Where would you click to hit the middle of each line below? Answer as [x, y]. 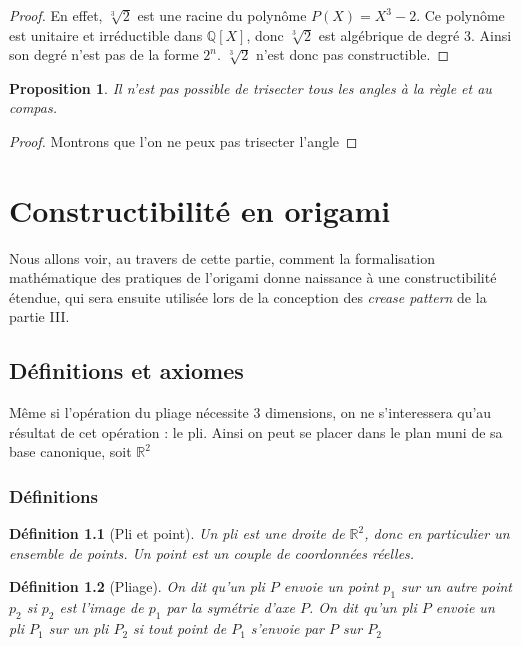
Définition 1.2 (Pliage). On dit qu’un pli [137, 586]
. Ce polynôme [460, 15]
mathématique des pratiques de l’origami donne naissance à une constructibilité [253, 277]
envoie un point [331, 586]
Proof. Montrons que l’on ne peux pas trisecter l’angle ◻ [183, 140]
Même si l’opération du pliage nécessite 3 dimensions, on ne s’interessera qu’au [250, 412]
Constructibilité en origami [200, 209]
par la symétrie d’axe [230, 607]
